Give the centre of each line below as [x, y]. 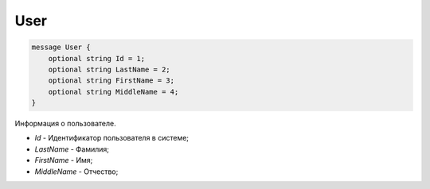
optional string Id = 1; [97, 58]
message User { [61, 47]
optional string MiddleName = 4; [113, 92]
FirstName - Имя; [64, 160]
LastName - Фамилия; [72, 149]
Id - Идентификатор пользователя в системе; [112, 138]
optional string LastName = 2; [109, 69]
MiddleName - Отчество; [76, 172]
